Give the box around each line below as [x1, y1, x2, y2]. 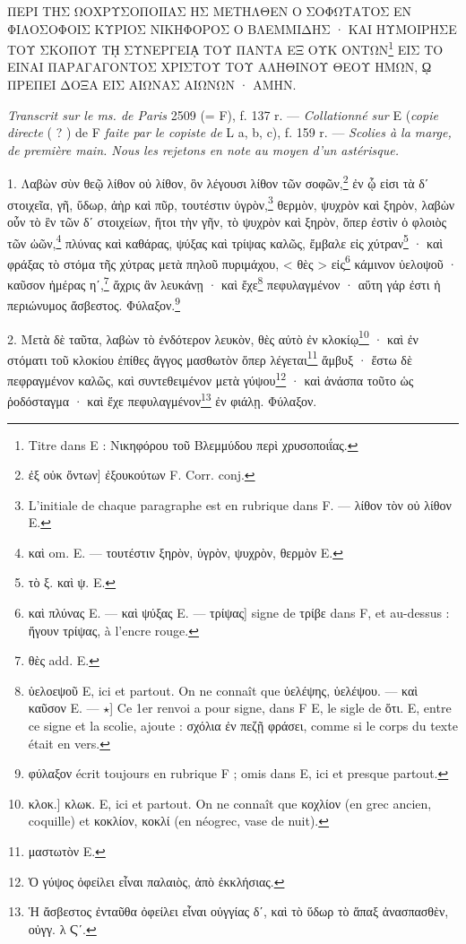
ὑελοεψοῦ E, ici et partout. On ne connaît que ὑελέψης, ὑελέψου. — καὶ [28, 680, 419, 699]
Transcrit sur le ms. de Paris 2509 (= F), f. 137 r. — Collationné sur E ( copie [7, 105, 438, 124]
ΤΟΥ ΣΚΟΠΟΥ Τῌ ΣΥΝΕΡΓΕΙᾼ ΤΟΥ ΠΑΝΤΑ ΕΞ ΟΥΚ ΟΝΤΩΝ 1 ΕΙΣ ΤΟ [7, 38, 444, 58]
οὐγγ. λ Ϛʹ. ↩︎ [28, 919, 97, 938]
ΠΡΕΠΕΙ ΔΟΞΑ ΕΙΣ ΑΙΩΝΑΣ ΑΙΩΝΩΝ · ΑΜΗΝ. [7, 75, 297, 94]
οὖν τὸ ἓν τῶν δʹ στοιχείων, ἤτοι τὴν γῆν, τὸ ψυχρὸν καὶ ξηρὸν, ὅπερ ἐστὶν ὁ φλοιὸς [7, 212, 446, 230]
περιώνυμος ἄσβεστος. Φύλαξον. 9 [7, 293, 180, 314]
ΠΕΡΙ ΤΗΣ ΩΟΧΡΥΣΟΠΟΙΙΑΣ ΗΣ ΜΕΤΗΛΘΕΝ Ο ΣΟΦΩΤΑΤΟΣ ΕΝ [7, 2, 412, 20]
